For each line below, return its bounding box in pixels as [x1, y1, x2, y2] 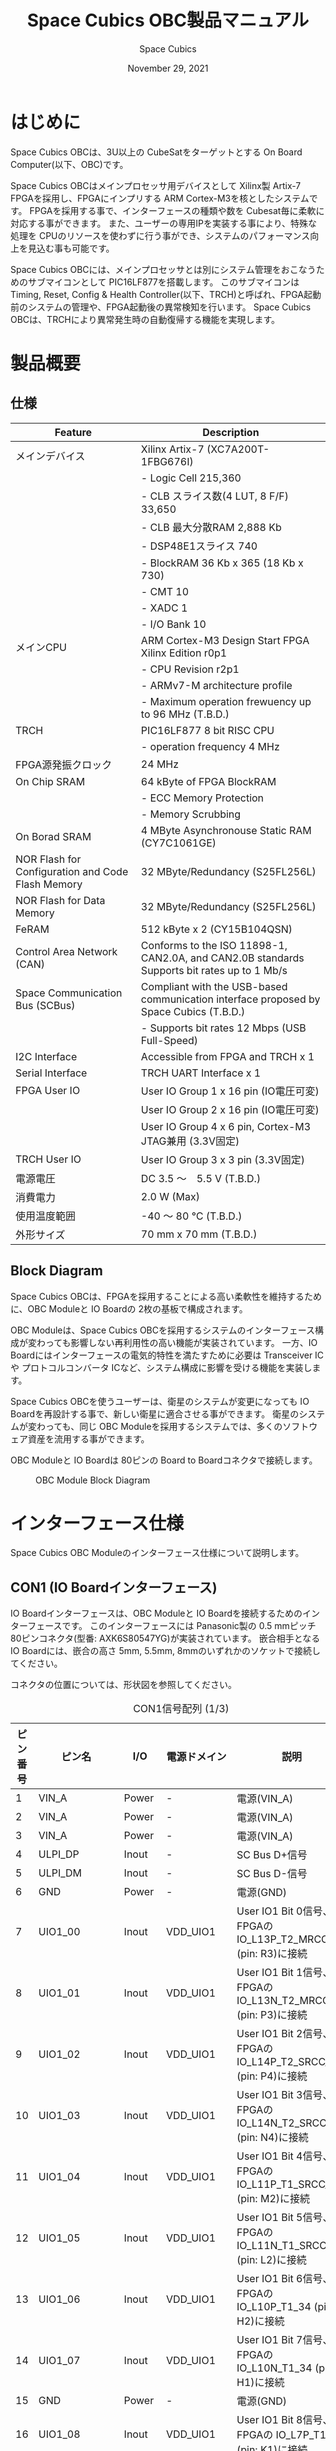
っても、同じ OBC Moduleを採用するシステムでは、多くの [44, 1420, 283, 1432]
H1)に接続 [236, 2376, 285, 2390]
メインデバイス [15, 449, 86, 463]
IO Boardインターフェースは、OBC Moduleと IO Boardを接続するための [10, 1607, 303, 1620]
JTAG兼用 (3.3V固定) [140, 1134, 240, 1148]
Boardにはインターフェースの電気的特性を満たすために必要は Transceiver [10, 1349, 313, 1361]
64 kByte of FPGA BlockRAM [140, 774, 277, 788]
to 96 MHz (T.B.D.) [140, 707, 230, 721]
